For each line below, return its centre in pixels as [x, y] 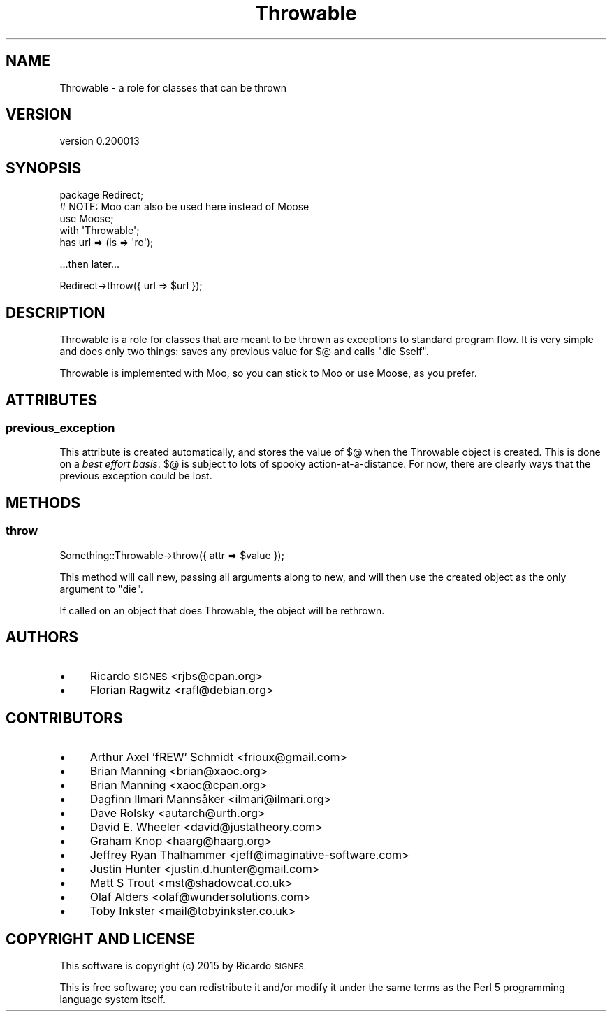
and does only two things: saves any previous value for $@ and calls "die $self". [244, 352]
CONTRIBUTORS [64, 718]
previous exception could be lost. [136, 476]
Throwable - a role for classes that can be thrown [173, 87]
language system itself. [112, 1000]
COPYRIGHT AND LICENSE [101, 939]
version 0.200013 [100, 141]
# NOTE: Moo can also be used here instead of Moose [184, 207]
